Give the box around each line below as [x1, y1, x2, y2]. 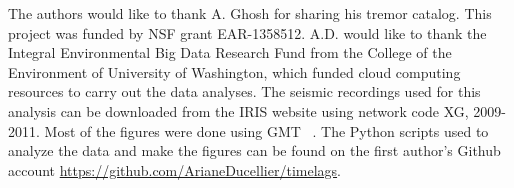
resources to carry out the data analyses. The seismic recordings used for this [8, 81, 481, 102]
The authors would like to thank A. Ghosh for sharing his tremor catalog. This [8, 3, 492, 23]
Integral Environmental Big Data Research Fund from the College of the [8, 42, 452, 63]
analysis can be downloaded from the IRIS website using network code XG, [8, 100, 469, 121]
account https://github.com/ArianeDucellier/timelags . [8, 159, 341, 180]
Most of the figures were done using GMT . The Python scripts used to [44, 120, 489, 141]
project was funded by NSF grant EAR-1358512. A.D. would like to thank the [8, 22, 487, 43]
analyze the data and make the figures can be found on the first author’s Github [8, 140, 501, 161]
